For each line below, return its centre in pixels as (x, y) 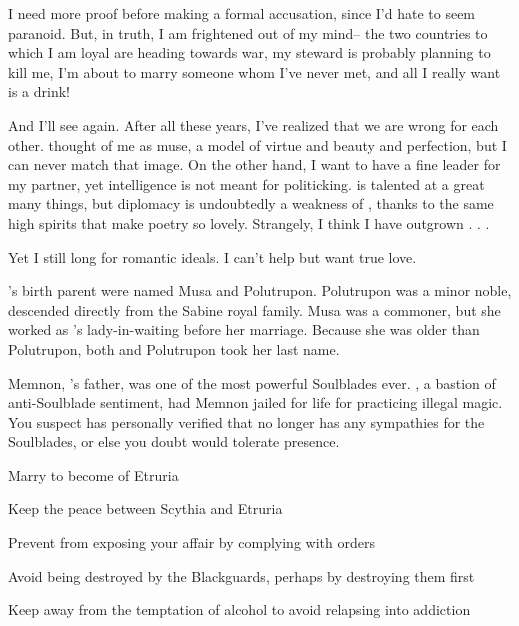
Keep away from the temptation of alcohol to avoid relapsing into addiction (239, 609)
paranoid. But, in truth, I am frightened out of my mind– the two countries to (248, 32)
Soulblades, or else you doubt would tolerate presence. (174, 441)
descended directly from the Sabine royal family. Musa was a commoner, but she (254, 309)
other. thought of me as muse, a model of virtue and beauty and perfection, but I (257, 144)
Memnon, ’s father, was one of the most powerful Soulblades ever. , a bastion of (252, 382)
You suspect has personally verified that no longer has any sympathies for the (246, 421)
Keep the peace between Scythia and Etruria (145, 508)
